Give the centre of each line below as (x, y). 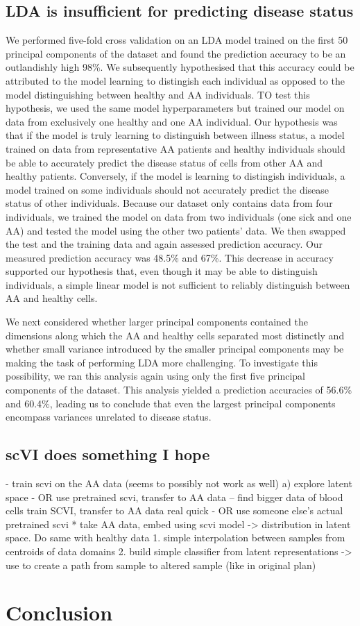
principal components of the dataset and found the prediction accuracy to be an (176, 53)
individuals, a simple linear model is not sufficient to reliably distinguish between (178, 284)
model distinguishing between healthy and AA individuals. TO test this (158, 94)
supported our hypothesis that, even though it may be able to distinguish (162, 271)
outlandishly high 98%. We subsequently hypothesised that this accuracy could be (180, 67)
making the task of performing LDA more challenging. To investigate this (162, 362)
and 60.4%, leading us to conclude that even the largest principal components (171, 403)
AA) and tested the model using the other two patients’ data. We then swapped (176, 230)
